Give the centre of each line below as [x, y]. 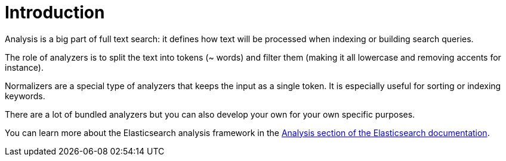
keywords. [25, 96]
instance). [24, 67]
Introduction [55, 12]
